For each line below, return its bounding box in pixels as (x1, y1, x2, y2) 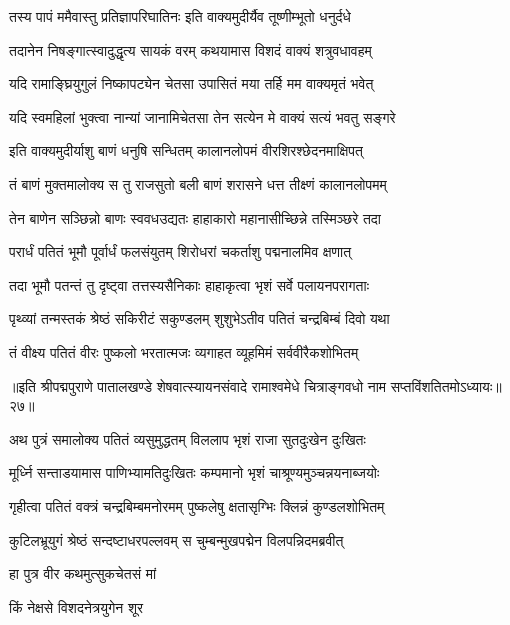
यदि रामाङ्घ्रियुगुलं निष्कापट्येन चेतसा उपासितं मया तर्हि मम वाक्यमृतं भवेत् (9, 73, 374, 94)
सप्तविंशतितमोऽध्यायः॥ (390, 375, 502, 396)
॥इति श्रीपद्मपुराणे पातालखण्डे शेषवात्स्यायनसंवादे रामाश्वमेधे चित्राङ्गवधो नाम (9, 375, 387, 396)
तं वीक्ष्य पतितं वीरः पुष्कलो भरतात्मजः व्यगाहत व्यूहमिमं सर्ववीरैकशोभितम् (9, 341, 359, 362)
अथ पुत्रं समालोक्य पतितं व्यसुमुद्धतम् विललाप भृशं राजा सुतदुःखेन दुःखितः (9, 428, 366, 449)
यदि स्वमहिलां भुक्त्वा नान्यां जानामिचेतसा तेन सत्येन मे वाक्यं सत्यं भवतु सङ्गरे (9, 106, 396, 127)
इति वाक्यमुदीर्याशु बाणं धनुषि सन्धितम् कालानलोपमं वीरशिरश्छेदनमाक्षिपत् (9, 140, 363, 161)
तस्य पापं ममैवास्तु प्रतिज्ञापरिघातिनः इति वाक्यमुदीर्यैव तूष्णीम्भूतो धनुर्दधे (9, 6, 351, 26)
